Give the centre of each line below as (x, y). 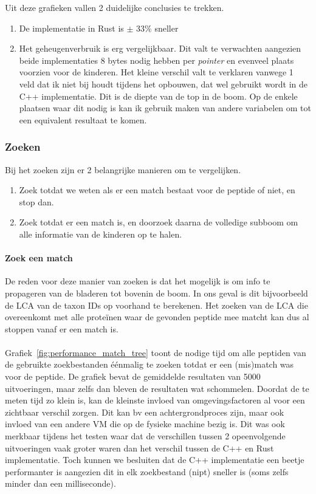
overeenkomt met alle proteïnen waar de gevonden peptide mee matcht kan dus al (157, 317)
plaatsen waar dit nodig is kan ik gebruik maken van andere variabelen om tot (165, 108)
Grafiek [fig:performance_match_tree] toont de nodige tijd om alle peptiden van (156, 352)
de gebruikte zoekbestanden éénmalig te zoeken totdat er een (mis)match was (149, 364)
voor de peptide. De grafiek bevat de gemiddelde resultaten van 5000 (133, 376)
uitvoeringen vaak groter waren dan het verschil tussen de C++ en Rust (139, 448)
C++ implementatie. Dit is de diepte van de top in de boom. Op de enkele (158, 96)
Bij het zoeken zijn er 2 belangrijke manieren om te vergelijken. (123, 169)
